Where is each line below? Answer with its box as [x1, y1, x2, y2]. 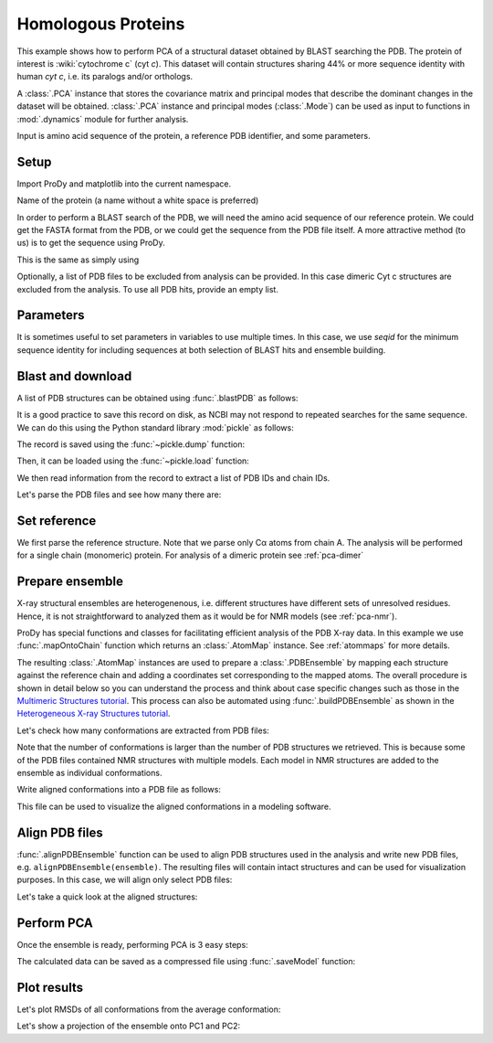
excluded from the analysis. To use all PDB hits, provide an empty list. [16, 283, 278, 294]
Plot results [16, 979, 84, 995]
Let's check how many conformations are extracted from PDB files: [16, 725, 269, 736]
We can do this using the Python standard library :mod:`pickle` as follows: [16, 421, 294, 433]
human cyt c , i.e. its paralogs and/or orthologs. [16, 71, 194, 82]
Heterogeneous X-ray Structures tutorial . [16, 708, 171, 719]
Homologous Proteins [16, 14, 185, 34]
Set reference [16, 513, 97, 528]
